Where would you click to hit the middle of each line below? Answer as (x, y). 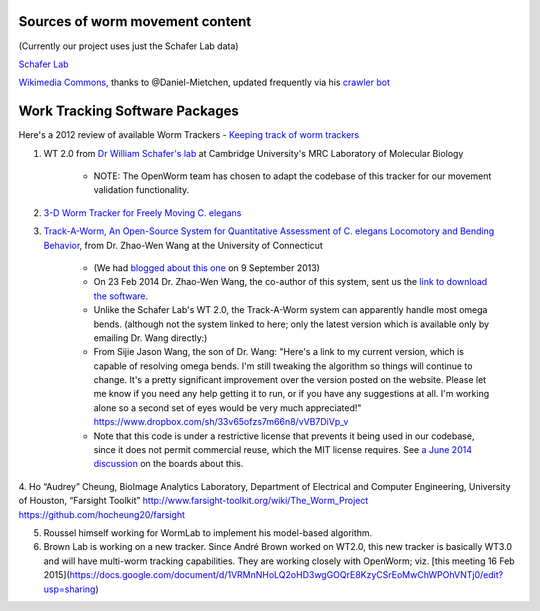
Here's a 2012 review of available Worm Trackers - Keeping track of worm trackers (189, 135)
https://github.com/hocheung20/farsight (101, 514)
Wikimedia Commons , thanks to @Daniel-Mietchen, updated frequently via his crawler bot (204, 82)
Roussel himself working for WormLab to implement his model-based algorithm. (208, 532)
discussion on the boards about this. (168, 464)
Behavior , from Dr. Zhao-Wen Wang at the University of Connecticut (183, 245)
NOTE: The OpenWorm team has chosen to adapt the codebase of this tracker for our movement (292, 176)
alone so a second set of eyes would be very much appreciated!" (227, 407)
